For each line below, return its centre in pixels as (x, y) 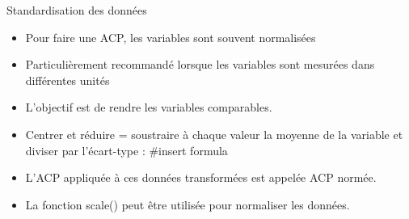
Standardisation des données (77, 10)
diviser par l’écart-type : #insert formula (126, 150)
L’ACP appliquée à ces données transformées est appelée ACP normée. (201, 177)
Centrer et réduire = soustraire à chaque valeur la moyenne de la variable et (214, 134)
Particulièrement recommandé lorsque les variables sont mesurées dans (200, 64)
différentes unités (67, 80)
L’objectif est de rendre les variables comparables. (149, 107)
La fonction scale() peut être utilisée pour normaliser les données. (188, 204)
